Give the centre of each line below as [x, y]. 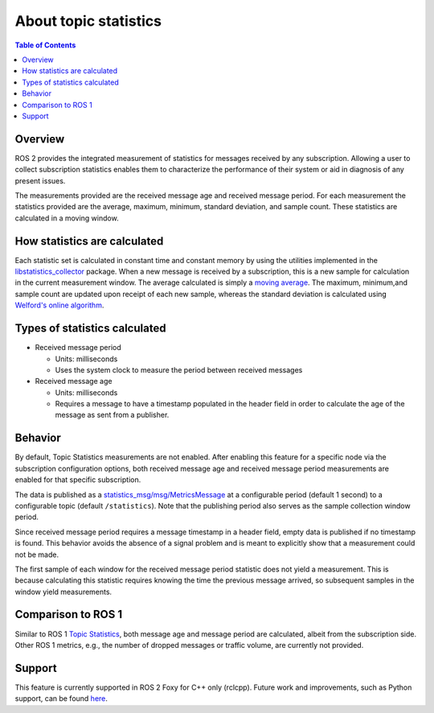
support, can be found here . [61, 699]
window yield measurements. [63, 591]
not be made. [37, 554]
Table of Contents [45, 45]
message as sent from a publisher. [112, 415]
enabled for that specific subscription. [78, 480]
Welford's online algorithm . [59, 305]
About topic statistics [88, 21]
